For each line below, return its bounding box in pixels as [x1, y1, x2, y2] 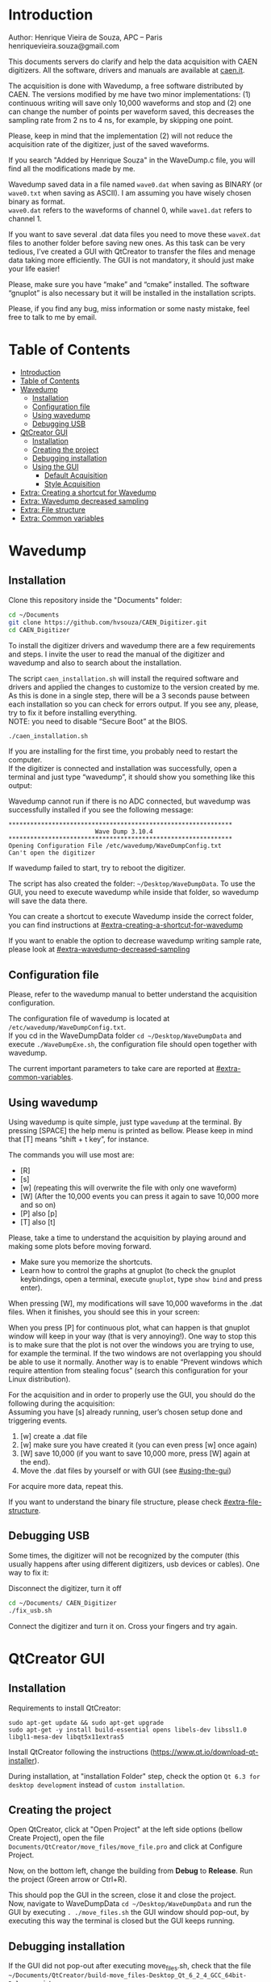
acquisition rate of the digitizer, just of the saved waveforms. [8, 139, 210, 149]
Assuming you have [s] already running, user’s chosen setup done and [8, 1407, 244, 1416]
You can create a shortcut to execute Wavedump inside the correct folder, [8, 912, 254, 921]
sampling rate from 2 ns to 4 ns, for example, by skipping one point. [8, 115, 234, 124]
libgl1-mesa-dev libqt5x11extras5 [8, 1732, 125, 1741]
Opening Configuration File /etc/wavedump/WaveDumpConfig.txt [8, 842, 222, 850]
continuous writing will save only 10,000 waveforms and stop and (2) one [8, 98, 252, 108]
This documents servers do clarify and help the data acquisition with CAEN [8, 57, 258, 66]
